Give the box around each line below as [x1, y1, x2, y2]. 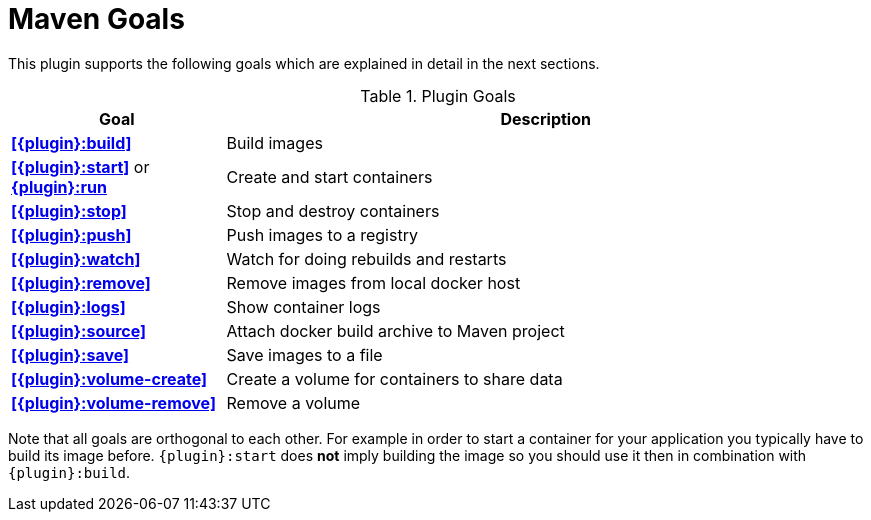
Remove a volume [226, 392, 361, 413]
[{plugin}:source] [11, 320, 147, 341]
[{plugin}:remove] [11, 272, 151, 293]
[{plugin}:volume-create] [11, 368, 208, 389]
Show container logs [226, 296, 381, 317]
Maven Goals [8, 2, 185, 36]
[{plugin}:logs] [11, 296, 126, 317]
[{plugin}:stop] [11, 200, 127, 221]
